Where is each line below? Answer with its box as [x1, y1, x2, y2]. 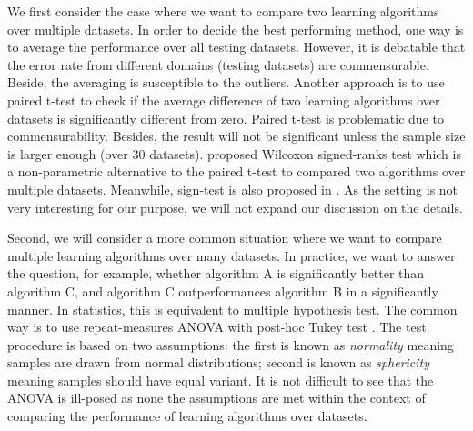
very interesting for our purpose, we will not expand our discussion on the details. [7, 197, 463, 216]
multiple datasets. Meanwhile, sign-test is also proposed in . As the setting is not [7, 179, 458, 198]
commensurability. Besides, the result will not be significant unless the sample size [7, 126, 466, 145]
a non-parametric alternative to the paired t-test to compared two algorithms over [7, 162, 466, 181]
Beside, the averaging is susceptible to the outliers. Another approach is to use [7, 73, 445, 92]
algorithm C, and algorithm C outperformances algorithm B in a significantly [7, 281, 438, 300]
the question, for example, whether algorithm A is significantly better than [7, 264, 425, 283]
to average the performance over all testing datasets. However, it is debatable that [7, 37, 466, 56]
